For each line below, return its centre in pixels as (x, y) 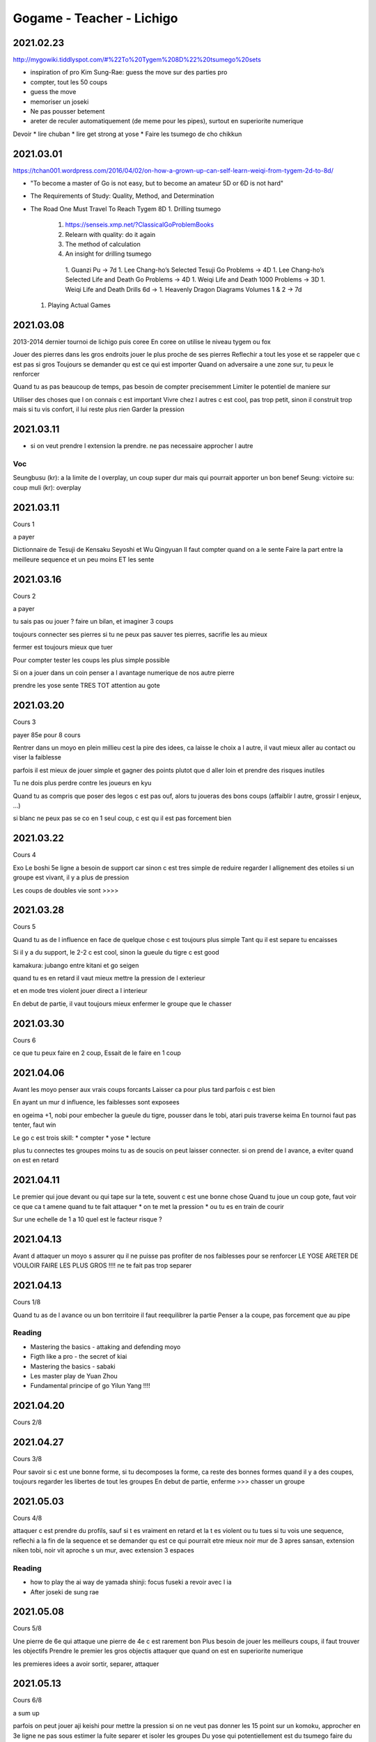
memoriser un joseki (60, 102)
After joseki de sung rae (64, 1591)
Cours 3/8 (27, 1459)
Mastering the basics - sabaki (73, 1366)
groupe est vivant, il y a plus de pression (71, 877)
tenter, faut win (34, 1125)
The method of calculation (103, 245)
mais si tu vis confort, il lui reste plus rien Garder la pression (99, 409)
